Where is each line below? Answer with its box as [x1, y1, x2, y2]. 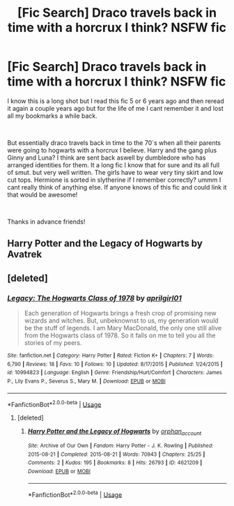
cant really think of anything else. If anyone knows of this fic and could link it [7, 183, 227, 191]
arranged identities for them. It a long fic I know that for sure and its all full [7, 160, 220, 169]
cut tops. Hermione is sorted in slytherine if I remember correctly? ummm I [7, 176, 221, 184]
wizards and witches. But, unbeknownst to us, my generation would [24, 316, 219, 325]
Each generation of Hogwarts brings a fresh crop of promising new [24, 309, 217, 318]
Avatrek [7, 249, 42, 261]
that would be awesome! [7, 190, 78, 199]
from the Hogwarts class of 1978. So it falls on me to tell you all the [24, 331, 216, 339]
